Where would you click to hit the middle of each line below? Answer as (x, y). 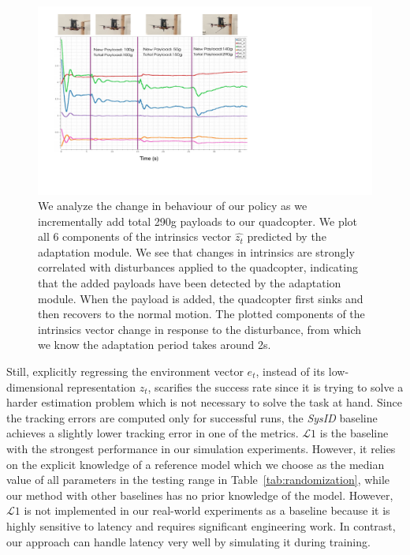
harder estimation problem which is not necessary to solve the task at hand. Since (204, 402)
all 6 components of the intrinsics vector (135, 236)
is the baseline (354, 433)
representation (101, 386)
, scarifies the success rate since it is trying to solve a (276, 386)
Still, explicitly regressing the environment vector (125, 371)
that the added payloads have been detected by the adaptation (190, 283)
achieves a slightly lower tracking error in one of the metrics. (153, 433)
